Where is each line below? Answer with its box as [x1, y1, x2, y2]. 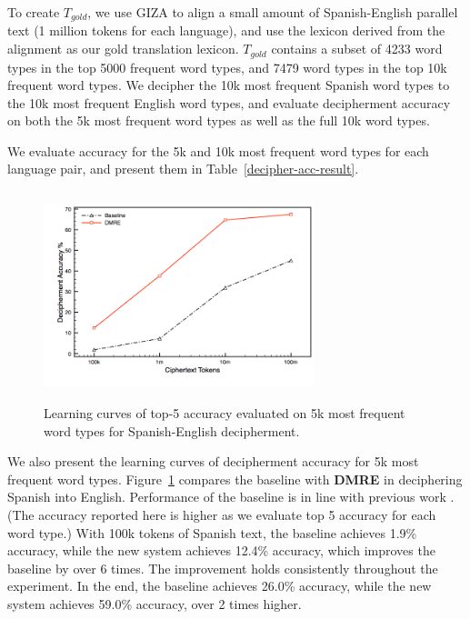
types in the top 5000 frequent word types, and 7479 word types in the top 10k [7, 57, 447, 76]
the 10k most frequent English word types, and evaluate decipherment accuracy [7, 93, 451, 112]
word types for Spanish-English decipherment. [44, 421, 300, 440]
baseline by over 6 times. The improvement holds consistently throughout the [7, 558, 438, 577]
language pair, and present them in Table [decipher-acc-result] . [7, 159, 359, 178]
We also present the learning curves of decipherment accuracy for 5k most [7, 452, 419, 471]
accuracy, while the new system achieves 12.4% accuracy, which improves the [7, 541, 435, 560]
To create [7, 3, 60, 21]
